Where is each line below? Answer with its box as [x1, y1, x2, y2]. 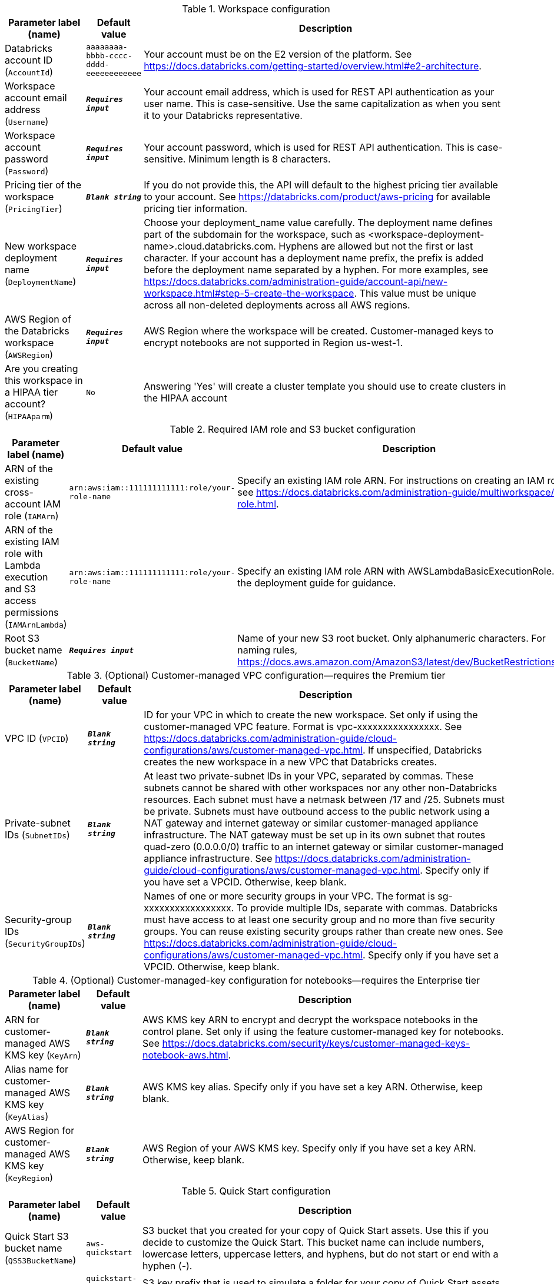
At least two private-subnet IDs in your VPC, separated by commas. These [144, 770, 473, 782]
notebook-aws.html [142, 1049, 228, 1061]
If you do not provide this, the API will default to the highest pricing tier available [144, 179, 498, 191]
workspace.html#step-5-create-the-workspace [144, 287, 354, 299]
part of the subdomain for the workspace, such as [144, 228, 366, 240]
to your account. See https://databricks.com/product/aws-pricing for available [144, 191, 490, 203]
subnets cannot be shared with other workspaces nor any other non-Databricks [144, 782, 497, 794]
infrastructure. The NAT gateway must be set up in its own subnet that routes [144, 829, 486, 841]
